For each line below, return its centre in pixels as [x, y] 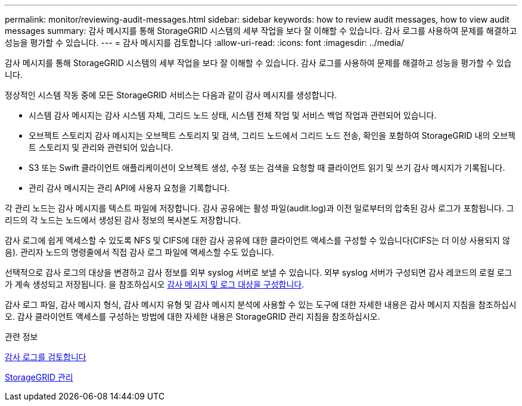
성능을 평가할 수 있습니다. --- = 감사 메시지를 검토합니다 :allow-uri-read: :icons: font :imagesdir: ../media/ [205, 43]
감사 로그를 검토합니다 [46, 357]
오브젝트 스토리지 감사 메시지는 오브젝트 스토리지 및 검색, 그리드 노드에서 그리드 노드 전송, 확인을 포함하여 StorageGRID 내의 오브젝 [272, 135]
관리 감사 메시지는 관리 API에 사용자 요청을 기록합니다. [129, 188]
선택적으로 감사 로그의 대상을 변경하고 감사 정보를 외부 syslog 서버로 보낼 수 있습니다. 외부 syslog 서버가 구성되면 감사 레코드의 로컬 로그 [259, 272]
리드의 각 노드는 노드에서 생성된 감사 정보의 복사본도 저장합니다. [123, 220]
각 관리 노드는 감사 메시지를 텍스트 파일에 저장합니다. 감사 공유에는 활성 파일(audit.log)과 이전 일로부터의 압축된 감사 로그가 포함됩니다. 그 [260, 208]
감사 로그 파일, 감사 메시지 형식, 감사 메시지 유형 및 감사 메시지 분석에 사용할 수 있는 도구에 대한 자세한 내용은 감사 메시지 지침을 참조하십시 [261, 304]
